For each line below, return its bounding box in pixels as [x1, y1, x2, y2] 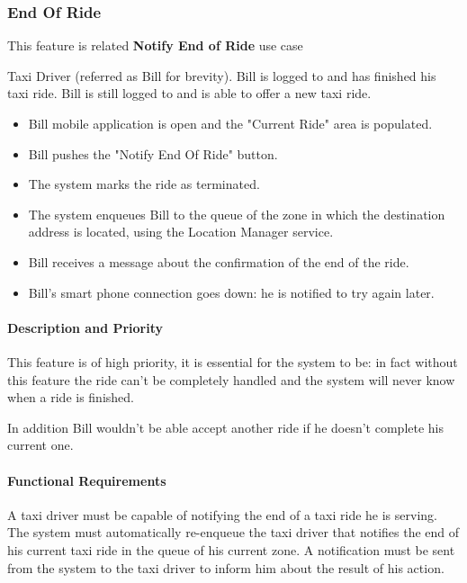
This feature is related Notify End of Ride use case [7, 36, 303, 55]
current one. [7, 435, 74, 454]
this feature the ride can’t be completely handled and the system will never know [7, 370, 455, 389]
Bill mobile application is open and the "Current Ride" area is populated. [28, 114, 433, 132]
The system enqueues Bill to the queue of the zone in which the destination [28, 204, 445, 223]
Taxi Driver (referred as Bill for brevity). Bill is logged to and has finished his [7, 66, 436, 85]
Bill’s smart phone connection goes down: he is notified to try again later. [28, 283, 435, 301]
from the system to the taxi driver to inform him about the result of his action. [7, 558, 445, 577]
